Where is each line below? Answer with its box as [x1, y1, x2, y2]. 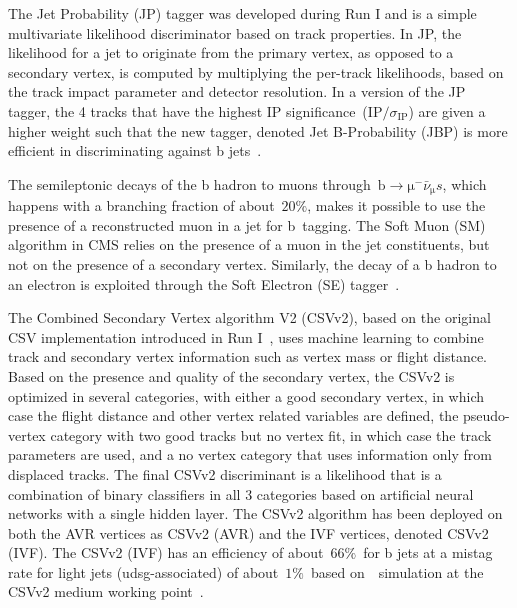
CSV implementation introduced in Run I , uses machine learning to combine [8, 326, 484, 347]
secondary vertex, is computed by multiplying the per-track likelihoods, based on [8, 61, 504, 82]
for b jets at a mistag [363, 542, 493, 563]
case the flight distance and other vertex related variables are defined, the [8, 405, 459, 426]
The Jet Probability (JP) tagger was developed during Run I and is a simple [8, 3, 477, 23]
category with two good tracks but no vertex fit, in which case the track [50, 424, 492, 445]
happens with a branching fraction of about [8, 195, 275, 216]
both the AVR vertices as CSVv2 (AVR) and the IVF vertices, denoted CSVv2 [8, 522, 489, 543]
